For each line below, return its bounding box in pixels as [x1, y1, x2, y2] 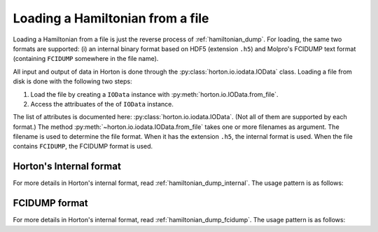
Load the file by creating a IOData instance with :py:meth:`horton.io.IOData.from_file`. [30, 90, 279, 98]
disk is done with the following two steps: [13, 77, 132, 86]
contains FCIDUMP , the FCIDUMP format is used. [13, 142, 153, 151]
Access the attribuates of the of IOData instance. [30, 100, 174, 108]
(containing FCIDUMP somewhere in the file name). [13, 55, 159, 63]
